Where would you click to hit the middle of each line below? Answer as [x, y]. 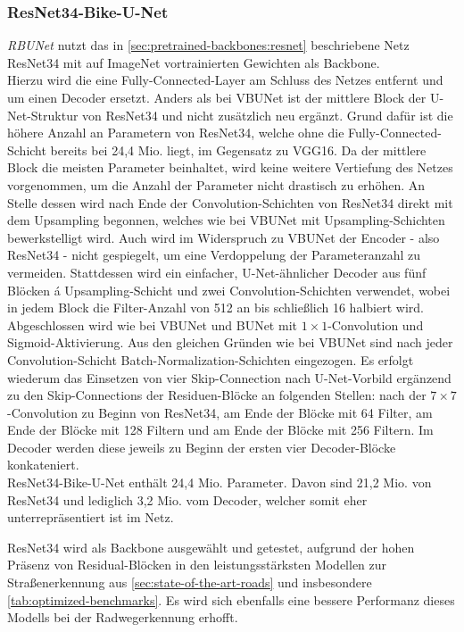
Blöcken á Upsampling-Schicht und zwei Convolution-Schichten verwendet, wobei [229, 290]
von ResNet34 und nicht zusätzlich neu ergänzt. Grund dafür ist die [268, 115]
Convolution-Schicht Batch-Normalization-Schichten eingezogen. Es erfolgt [211, 359]
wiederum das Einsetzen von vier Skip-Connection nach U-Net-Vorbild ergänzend [229, 377]
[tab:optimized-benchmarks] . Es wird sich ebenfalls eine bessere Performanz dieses [231, 599]
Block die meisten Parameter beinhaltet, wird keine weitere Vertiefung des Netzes [230, 167]
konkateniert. [43, 465]
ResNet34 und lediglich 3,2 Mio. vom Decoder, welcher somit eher [187, 499]
